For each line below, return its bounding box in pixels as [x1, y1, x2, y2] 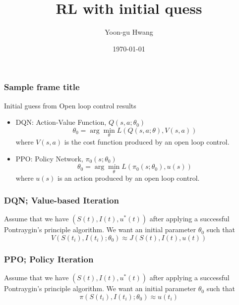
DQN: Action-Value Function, [15, 117, 107, 127]
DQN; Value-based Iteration [4, 194, 119, 206]
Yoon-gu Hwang [105, 27, 153, 37]
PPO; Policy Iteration [4, 253, 94, 265]
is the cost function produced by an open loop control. [64, 137, 230, 147]
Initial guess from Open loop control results [4, 100, 136, 110]
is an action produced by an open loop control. [58, 173, 200, 183]
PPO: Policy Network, [15, 153, 83, 163]
